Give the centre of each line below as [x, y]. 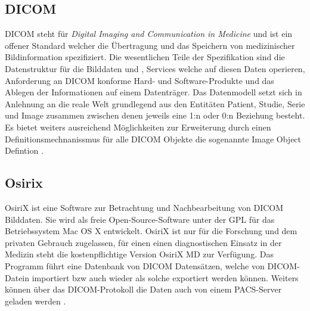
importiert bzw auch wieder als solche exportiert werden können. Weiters [165, 277]
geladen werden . [35, 301]
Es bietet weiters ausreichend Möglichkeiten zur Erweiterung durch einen [138, 127]
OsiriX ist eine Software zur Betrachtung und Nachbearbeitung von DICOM [144, 207]
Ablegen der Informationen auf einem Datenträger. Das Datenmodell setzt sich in [154, 92]
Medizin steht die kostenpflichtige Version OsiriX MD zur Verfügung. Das [139, 254]
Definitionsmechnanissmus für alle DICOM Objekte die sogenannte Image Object [153, 139]
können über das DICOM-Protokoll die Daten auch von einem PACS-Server [143, 289]
